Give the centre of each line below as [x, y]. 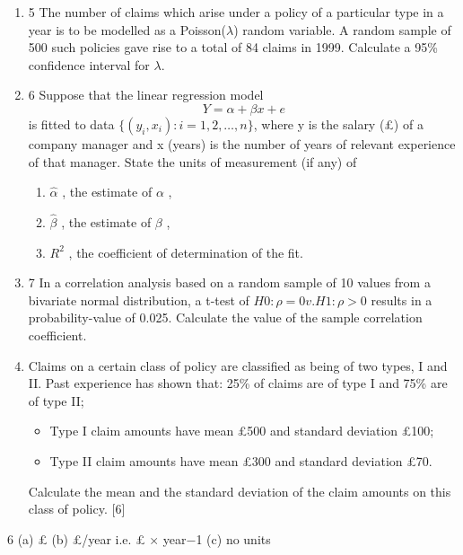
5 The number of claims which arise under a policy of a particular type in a [236, 12]
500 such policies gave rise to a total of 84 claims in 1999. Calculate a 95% [233, 47]
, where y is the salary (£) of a [338, 123]
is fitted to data [71, 123]
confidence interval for [89, 64]
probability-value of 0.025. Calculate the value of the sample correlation [225, 317]
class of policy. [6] [77, 509]
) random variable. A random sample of [342, 29]
